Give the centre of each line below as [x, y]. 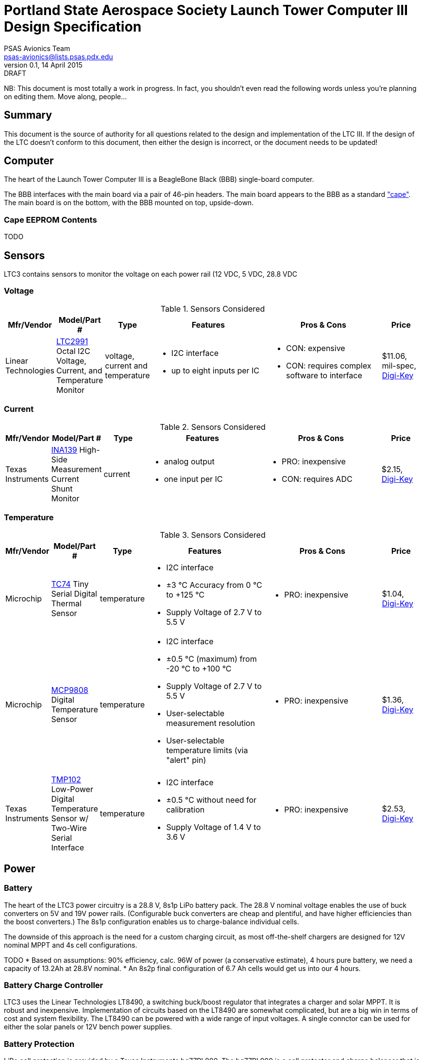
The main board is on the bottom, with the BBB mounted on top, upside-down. [129, 203]
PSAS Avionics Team [37, 48]
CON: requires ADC [317, 479]
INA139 [64, 450]
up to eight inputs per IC [215, 370]
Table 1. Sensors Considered [213, 309]
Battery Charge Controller [54, 985]
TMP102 [66, 780]
